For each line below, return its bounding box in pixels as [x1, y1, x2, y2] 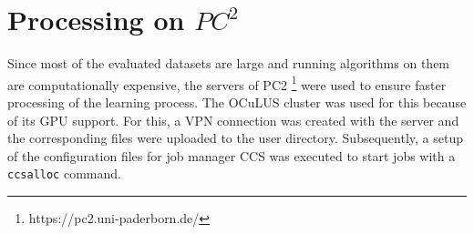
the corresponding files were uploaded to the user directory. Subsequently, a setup [7, 128, 463, 148]
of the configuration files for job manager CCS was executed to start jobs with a [7, 146, 456, 165]
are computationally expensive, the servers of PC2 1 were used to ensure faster [7, 72, 447, 94]
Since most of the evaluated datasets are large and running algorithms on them [7, 54, 450, 73]
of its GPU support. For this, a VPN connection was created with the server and [7, 110, 459, 129]
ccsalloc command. [7, 164, 121, 183]
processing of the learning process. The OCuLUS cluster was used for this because [7, 92, 467, 111]
